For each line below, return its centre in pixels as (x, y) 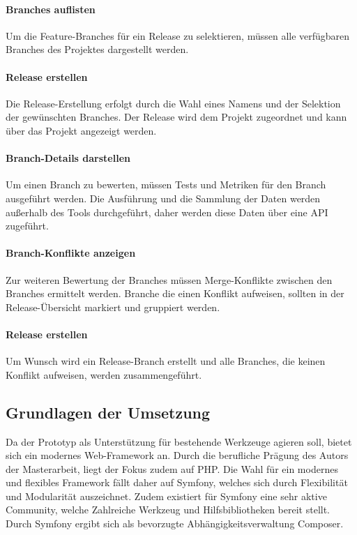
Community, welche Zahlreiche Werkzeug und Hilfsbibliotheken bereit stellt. (168, 510)
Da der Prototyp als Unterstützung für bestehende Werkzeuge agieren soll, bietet (179, 441)
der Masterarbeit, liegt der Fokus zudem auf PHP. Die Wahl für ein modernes (172, 468)
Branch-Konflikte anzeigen (71, 253)
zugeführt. (27, 226)
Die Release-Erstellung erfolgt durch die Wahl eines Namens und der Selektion (173, 103)
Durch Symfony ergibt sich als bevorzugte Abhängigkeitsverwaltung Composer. (175, 523)
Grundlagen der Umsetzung (108, 412)
